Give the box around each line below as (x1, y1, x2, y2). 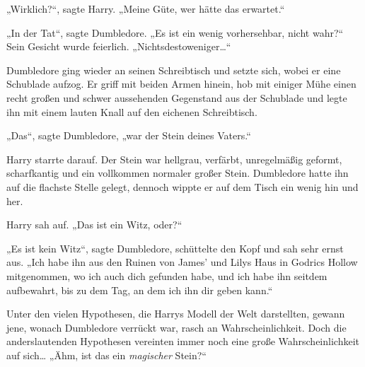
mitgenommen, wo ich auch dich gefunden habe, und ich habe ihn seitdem (6, 268, 328, 283)
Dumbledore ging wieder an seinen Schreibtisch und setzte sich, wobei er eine (6, 62, 341, 77)
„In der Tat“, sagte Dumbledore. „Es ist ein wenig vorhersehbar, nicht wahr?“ (6, 25, 344, 40)
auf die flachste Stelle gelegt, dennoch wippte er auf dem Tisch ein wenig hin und (6, 179, 359, 194)
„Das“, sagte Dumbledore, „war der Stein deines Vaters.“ (6, 128, 251, 143)
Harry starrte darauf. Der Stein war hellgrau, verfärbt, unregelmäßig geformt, (6, 151, 342, 166)
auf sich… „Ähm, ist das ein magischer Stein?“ (6, 347, 207, 362)
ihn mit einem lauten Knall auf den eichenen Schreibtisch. (6, 104, 257, 119)
